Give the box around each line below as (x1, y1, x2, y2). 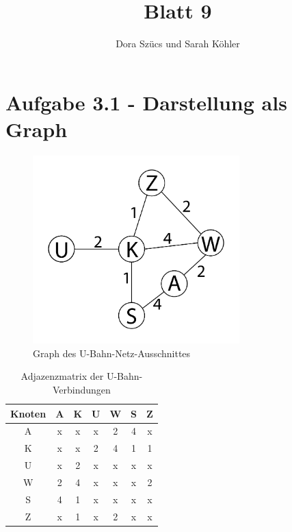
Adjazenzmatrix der (21, 369, 104, 383)
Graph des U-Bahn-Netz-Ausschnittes (33, 346, 191, 360)
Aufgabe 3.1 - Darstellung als (5, 88, 287, 116)
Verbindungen (52, 383, 111, 397)
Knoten (10, 406, 47, 420)
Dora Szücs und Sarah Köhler (116, 36, 240, 51)
